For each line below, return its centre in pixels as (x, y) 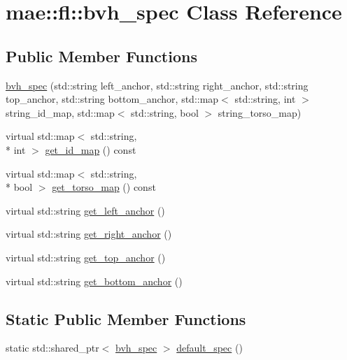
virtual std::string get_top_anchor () (86, 257)
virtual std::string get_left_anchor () (85, 210)
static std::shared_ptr (52, 348)
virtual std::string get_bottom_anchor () (94, 281)
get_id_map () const (91, 149)
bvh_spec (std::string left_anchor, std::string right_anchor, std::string (157, 85)
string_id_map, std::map (60, 112)
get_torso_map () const (104, 187)
